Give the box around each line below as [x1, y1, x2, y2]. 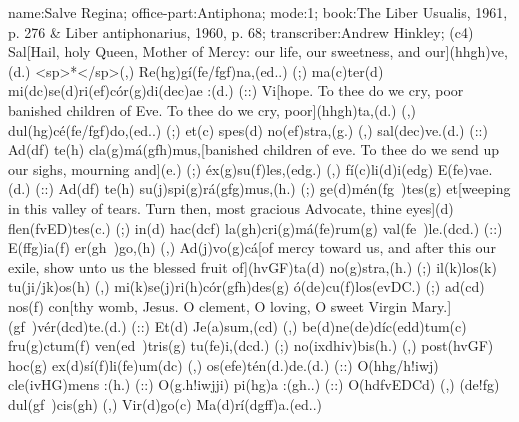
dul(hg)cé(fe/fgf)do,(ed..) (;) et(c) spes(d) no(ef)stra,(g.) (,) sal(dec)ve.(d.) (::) [8, 119, 488, 140]
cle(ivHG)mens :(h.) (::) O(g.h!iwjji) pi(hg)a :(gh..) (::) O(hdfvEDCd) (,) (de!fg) [8, 374, 500, 395]
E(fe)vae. [437, 158, 493, 179]
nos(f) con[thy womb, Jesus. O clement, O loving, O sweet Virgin [8, 295, 408, 316]
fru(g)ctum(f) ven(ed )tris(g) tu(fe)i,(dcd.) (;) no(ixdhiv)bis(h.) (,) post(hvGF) [8, 335, 494, 356]
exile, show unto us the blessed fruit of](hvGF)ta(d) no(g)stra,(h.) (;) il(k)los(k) [8, 256, 497, 277]
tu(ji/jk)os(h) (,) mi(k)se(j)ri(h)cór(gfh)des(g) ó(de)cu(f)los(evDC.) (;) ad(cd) [8, 276, 485, 297]
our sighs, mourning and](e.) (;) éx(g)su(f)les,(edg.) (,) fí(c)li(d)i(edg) [8, 158, 434, 179]
